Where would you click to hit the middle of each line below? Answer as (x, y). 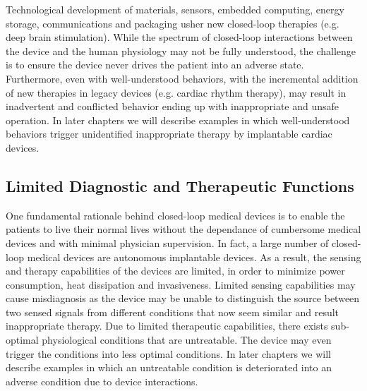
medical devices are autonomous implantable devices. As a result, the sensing (194, 257)
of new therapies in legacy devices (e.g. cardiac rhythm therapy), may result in (176, 92)
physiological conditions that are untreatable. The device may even (187, 340)
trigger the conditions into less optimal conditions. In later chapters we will (168, 353)
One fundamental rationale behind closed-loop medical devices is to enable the (175, 215)
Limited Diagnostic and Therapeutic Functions (180, 185)
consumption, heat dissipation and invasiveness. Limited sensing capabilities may (181, 284)
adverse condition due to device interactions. (102, 381)
